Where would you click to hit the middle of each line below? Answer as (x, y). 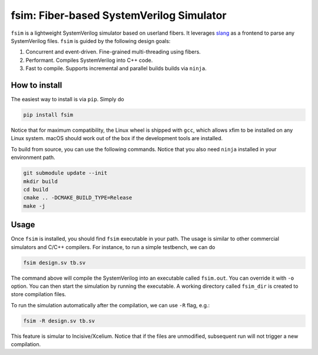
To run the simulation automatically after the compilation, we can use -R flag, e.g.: (110, 305)
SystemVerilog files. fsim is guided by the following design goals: (91, 41)
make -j (34, 206)
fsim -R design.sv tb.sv (59, 321)
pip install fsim (48, 115)
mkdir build (41, 181)
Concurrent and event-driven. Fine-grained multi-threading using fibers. (113, 52)
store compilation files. (39, 294)
